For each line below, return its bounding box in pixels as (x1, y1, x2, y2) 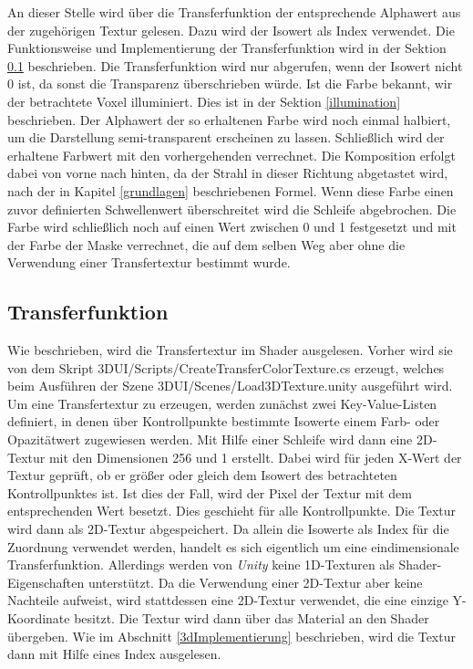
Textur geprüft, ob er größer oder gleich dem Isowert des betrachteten (7, 465, 397, 485)
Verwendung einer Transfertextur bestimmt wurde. (7, 253, 291, 272)
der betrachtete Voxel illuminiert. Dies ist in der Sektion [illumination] (7, 91, 401, 110)
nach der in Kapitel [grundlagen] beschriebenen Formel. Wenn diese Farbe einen (7, 181, 454, 200)
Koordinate (7, 609, 70, 628)
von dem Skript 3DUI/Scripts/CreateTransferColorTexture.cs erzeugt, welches (7, 358, 445, 377)
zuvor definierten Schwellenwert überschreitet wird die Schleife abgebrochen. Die (7, 199, 457, 218)
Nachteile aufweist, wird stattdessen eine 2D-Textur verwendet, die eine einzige (7, 591, 448, 610)
